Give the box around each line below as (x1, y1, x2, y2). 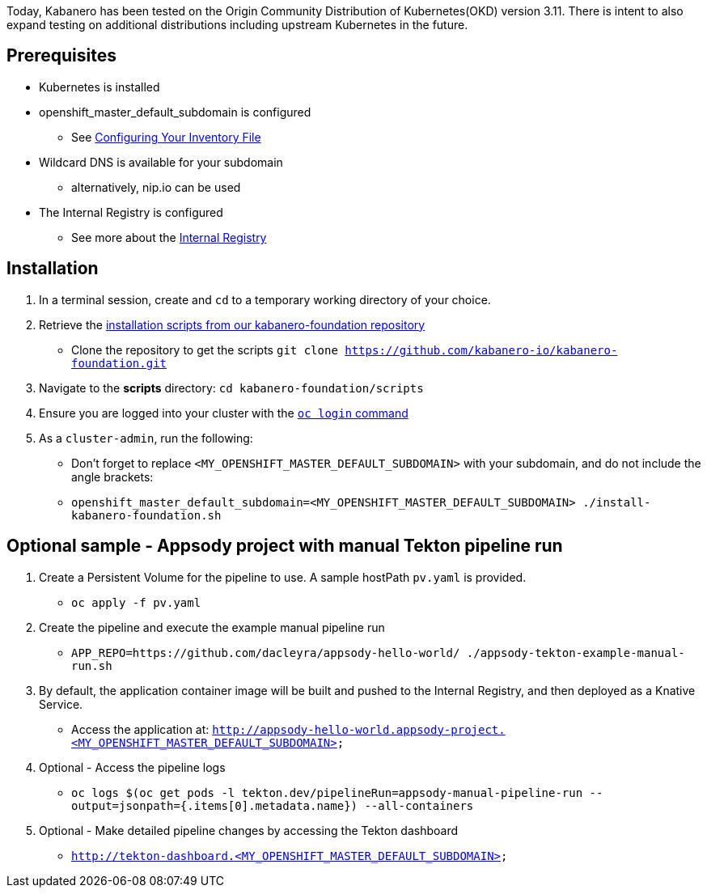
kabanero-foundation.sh (71, 508, 222, 522)
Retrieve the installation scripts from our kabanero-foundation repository (39, 317, 425, 332)
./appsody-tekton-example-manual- (466, 646, 685, 659)
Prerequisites (6, 45, 116, 66)
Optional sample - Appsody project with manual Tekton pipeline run (6, 536, 563, 557)
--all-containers (364, 799, 474, 812)
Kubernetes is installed (39, 79, 160, 94)
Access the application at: (71, 722, 210, 736)
